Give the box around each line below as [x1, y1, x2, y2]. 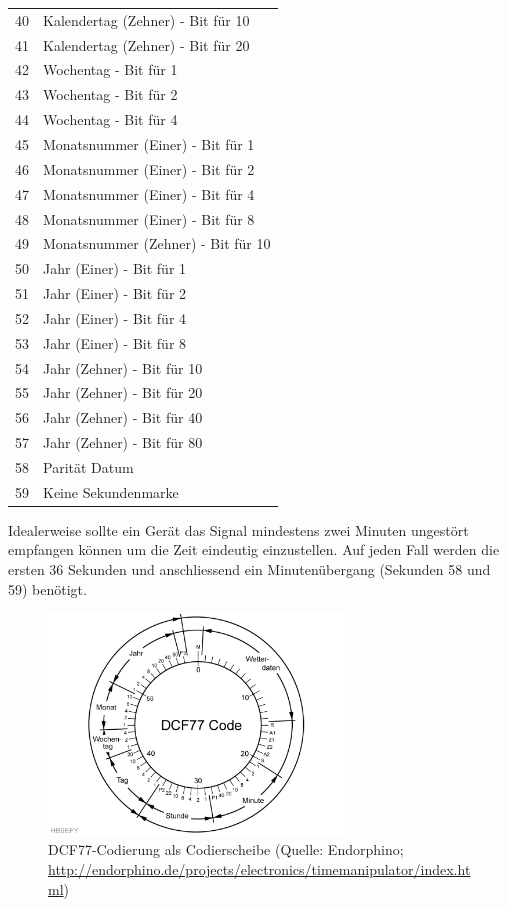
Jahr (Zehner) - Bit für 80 [43, 432, 203, 453]
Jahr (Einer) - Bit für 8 [43, 332, 187, 353]
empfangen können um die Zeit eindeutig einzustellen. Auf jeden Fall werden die [8, 539, 500, 560]
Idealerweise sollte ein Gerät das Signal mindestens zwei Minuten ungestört [8, 519, 469, 540]
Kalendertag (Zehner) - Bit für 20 [43, 34, 250, 55]
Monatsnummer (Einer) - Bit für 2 [43, 158, 255, 179]
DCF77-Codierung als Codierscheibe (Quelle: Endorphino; [48, 839, 404, 860]
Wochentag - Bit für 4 [43, 109, 178, 130]
